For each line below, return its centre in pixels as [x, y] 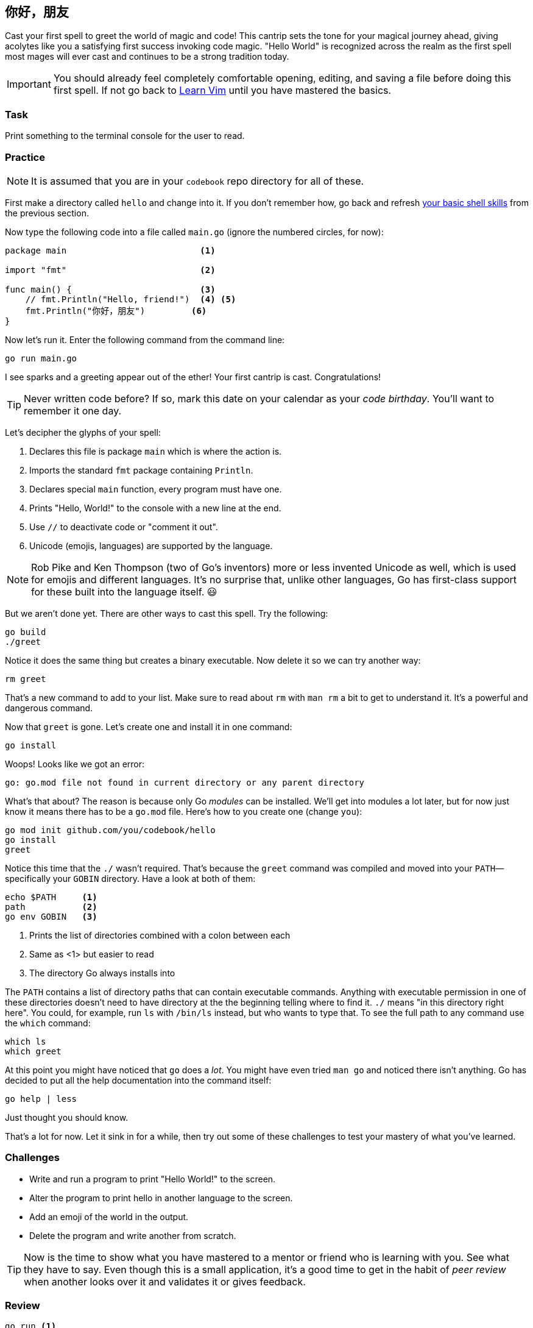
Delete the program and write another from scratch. [133, 1235]
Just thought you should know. [67, 1117]
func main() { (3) [110, 289]
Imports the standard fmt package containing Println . [141, 470]
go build [26, 632]
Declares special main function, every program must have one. [156, 489]
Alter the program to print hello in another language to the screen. [161, 1198]
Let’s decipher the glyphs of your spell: [83, 432]
